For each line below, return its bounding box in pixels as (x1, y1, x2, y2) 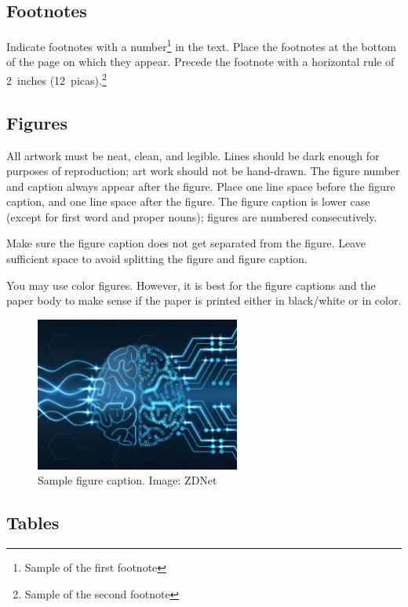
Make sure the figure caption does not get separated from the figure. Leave (6, 235, 366, 251)
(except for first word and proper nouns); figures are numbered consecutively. (6, 208, 377, 225)
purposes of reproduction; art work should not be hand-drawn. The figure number (6, 163, 400, 179)
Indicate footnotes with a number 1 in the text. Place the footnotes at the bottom (6, 36, 397, 54)
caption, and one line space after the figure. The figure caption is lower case (6, 193, 370, 210)
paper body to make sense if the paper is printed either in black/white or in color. (6, 292, 402, 309)
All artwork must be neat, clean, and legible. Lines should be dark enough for (6, 147, 380, 163)
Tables (6, 510, 60, 535)
